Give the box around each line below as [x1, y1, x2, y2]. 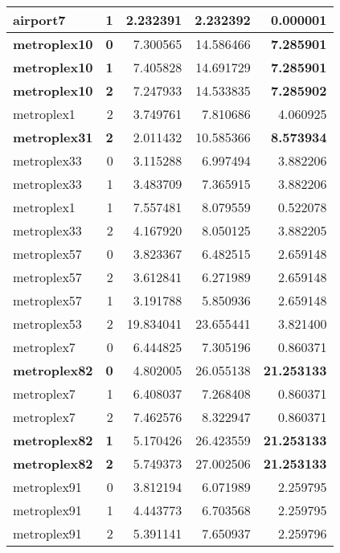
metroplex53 [13, 314, 82, 333]
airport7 [13, 10, 66, 29]
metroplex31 [13, 128, 93, 146]
